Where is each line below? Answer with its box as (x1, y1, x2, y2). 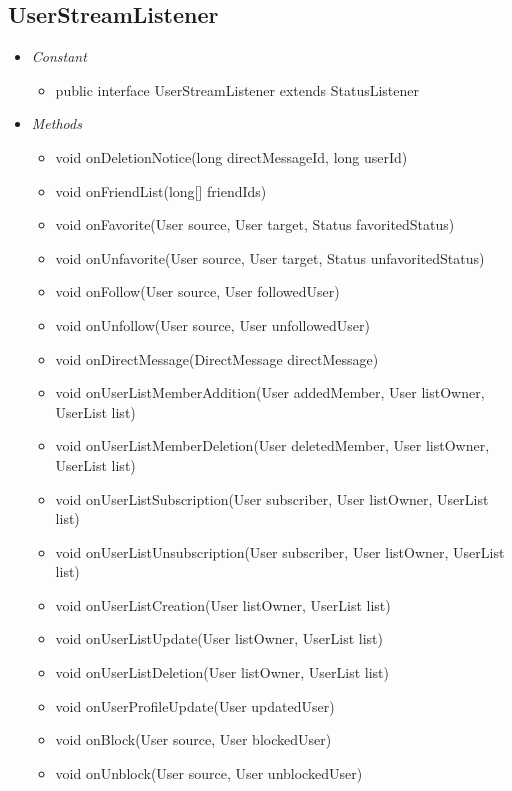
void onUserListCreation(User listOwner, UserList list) (55, 594, 391, 615)
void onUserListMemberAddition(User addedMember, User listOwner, (55, 382, 485, 403)
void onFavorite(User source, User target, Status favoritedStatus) (55, 214, 455, 235)
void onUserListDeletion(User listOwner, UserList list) (55, 662, 389, 683)
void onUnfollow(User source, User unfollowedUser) (55, 314, 370, 335)
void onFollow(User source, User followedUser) (55, 281, 340, 302)
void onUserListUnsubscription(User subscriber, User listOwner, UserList (55, 541, 505, 562)
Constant (31, 46, 87, 67)
